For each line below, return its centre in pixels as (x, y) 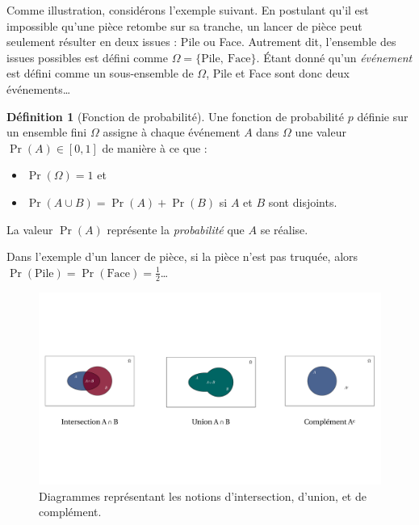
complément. (70, 512)
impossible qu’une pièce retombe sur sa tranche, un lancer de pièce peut (184, 25)
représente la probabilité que (176, 229)
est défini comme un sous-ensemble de (100, 73)
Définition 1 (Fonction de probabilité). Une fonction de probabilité (176, 116)
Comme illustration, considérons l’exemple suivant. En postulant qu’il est (188, 10)
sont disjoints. (303, 202)
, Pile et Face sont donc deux (278, 73)
